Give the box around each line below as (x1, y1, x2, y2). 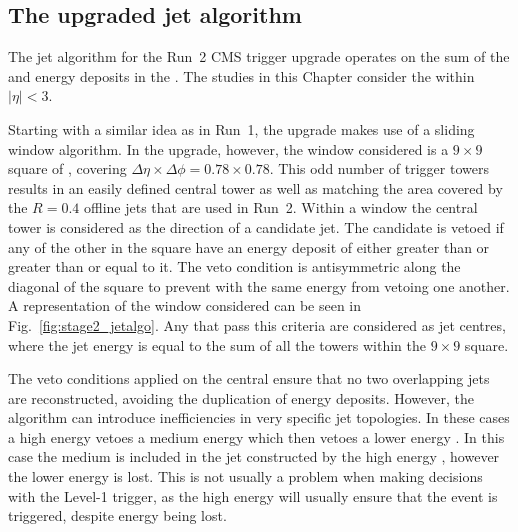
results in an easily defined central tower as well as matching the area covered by (8, 177, 503, 198)
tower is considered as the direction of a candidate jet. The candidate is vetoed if (8, 216, 504, 237)
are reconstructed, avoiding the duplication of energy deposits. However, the (8, 387, 474, 408)
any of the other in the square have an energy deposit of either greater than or (8, 236, 490, 257)
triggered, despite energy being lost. (8, 505, 227, 526)
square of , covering (8, 158, 127, 179)
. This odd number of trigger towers (269, 158, 489, 179)
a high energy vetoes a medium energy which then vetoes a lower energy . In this (8, 426, 505, 447)
